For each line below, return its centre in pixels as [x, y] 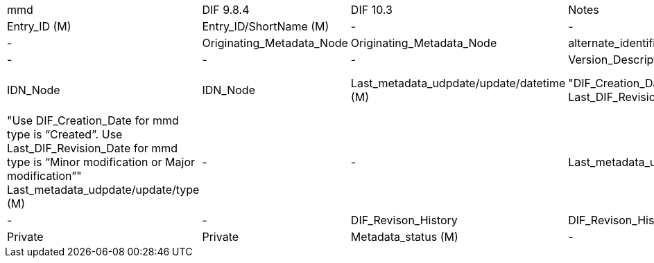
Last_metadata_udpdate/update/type [103, 190]
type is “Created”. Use [65, 134]
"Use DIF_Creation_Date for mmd [93, 120]
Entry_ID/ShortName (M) [266, 26]
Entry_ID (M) [39, 26]
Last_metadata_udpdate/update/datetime [458, 83]
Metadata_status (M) [404, 237]
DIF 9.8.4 [226, 10]
